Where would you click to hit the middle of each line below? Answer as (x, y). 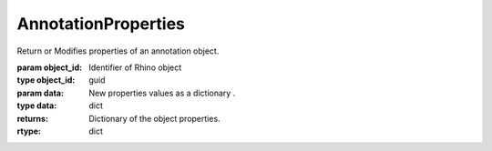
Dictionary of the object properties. (154, 118)
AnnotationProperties (101, 24)
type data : (37, 106)
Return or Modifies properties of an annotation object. (118, 51)
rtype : (29, 131)
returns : (33, 118)
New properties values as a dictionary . (162, 93)
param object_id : (49, 67)
